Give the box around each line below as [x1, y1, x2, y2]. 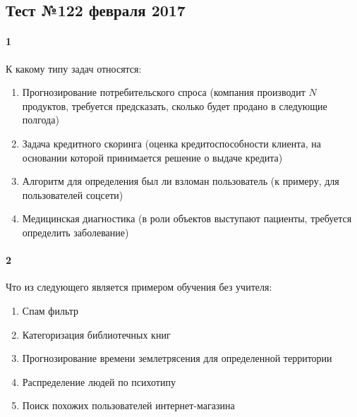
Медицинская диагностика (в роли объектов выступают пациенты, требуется [22, 211, 352, 226]
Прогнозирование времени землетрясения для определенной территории [22, 351, 332, 365]
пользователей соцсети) [22, 187, 123, 202]
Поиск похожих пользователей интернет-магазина [22, 398, 235, 413]
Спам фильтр [22, 303, 79, 318]
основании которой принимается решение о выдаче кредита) [22, 150, 283, 164]
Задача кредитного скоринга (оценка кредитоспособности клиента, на [22, 135, 322, 150]
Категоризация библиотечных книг [22, 327, 171, 342]
